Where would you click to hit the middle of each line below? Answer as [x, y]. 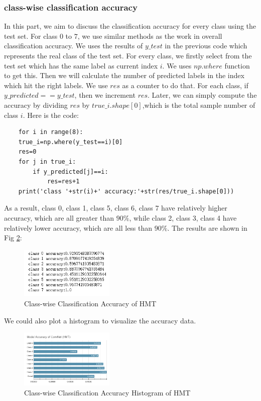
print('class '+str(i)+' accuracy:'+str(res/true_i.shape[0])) [126, 191]
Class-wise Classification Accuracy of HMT [90, 304]
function [237, 65]
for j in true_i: [47, 161]
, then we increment [105, 95]
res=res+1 [63, 182]
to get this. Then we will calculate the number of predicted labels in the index [124, 75]
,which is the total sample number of [199, 105]
